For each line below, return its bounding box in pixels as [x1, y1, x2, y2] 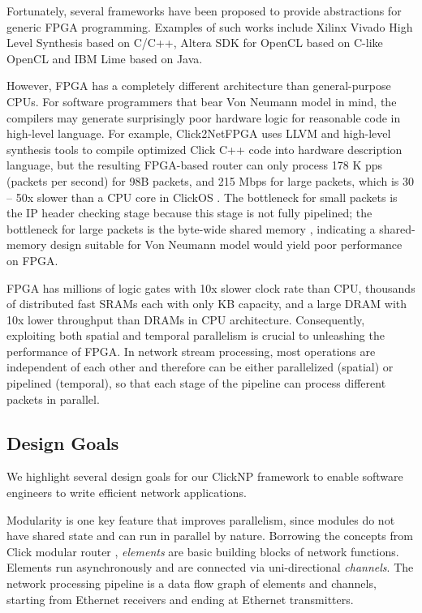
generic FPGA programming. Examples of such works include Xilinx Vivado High [6, 18, 413, 35]
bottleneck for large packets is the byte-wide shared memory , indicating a [6, 220, 376, 237]
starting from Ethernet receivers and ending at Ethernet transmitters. [6, 590, 354, 607]
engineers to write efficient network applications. [6, 484, 247, 501]
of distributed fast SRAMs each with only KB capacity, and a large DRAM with [6, 295, 407, 312]
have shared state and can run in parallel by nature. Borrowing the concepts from [6, 527, 413, 544]
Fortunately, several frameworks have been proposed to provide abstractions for [6, 2, 402, 19]
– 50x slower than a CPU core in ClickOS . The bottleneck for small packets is [6, 188, 398, 205]
